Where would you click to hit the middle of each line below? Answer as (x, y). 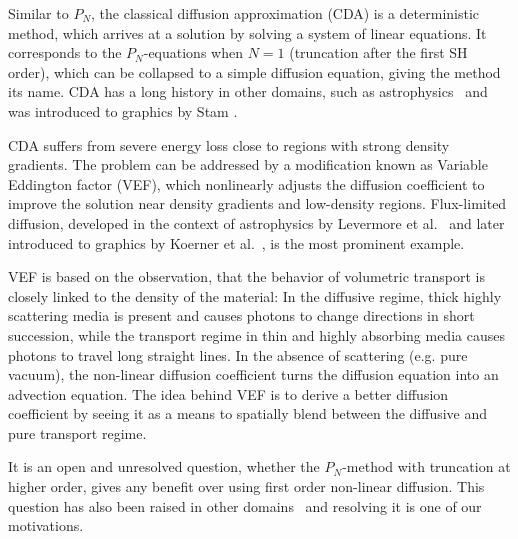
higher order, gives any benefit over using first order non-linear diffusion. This (246, 486)
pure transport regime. (77, 432)
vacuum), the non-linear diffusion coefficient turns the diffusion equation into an (253, 374)
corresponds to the (65, 52)
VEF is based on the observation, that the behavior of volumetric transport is (246, 276)
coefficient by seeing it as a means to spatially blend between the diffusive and (248, 413)
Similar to (38, 13)
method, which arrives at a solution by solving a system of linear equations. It (247, 32)
